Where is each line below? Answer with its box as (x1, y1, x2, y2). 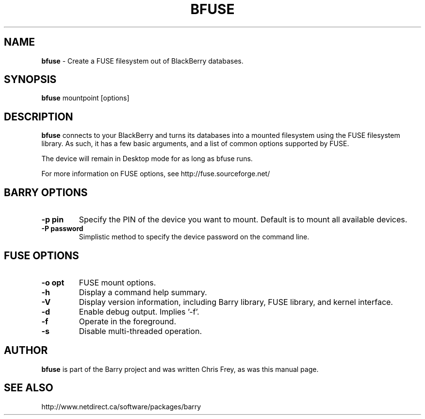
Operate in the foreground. (79, 316, 177, 326)
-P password (41, 224, 83, 233)
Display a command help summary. (79, 287, 207, 297)
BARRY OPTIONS (4, 186, 88, 199)
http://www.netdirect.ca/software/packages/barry (41, 402, 201, 411)
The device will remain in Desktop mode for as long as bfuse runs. (41, 154, 253, 163)
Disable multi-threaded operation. (79, 326, 202, 336)
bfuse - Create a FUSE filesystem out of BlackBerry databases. (41, 56, 244, 65)
